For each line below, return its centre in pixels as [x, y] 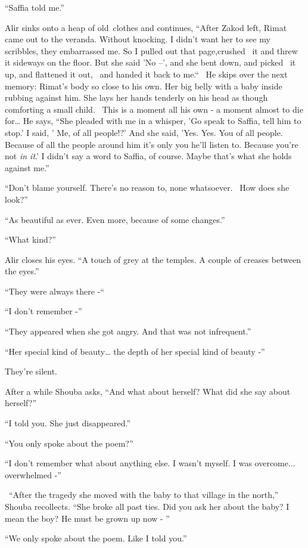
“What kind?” [30, 239]
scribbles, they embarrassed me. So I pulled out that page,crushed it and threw [151, 50]
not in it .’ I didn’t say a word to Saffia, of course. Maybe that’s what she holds [148, 156]
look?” [16, 199]
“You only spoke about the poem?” [69, 443]
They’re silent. [31, 371]
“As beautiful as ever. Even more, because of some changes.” [115, 219]
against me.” [27, 167]
